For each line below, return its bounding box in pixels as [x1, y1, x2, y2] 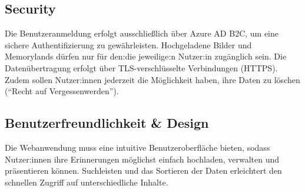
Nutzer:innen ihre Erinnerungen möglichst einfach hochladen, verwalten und [5, 153, 280, 165]
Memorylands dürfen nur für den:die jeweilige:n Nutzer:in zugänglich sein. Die [5, 50, 287, 62]
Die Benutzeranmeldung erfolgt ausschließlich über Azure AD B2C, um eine [5, 27, 279, 39]
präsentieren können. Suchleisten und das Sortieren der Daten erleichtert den [5, 164, 282, 177]
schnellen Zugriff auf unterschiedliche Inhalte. [5, 176, 168, 188]
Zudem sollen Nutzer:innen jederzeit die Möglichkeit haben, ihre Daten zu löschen [5, 73, 300, 85]
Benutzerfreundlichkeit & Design [5, 114, 209, 132]
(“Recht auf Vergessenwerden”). [5, 85, 119, 97]
